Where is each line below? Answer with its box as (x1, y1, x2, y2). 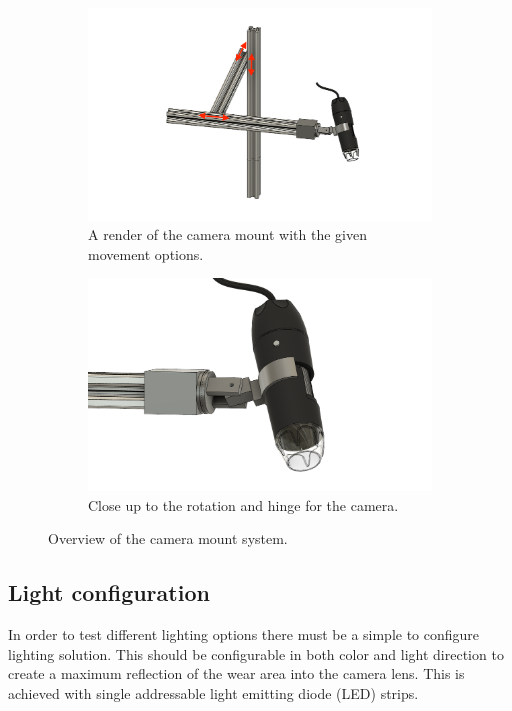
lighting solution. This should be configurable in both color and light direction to (8, 643, 504, 664)
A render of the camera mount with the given (88, 224, 367, 245)
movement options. (88, 243, 204, 264)
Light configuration (8, 577, 210, 608)
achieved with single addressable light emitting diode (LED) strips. (8, 682, 419, 703)
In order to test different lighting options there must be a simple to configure (8, 624, 480, 645)
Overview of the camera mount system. (48, 528, 288, 549)
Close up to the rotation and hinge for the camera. (88, 494, 399, 515)
